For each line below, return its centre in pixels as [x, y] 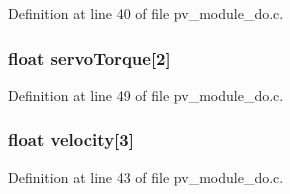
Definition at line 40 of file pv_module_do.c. [146, 13]
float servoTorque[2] [89, 57]
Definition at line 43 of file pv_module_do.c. [146, 176]
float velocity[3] [71, 139]
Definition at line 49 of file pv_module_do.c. [146, 94]
